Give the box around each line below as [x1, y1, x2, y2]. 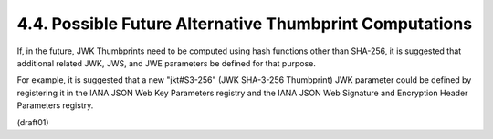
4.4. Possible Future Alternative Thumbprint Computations [16, 14, 473, 34]
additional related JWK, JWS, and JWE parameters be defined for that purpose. [16, 57, 317, 68]
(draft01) [16, 116, 49, 127]
